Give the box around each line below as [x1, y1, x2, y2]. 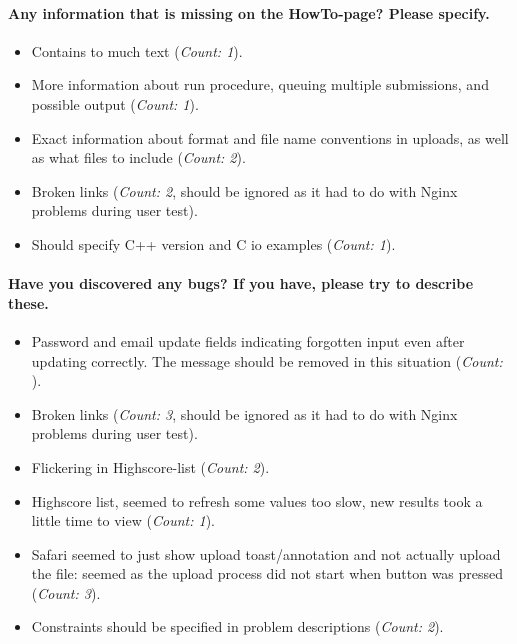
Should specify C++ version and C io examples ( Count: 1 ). [31, 233, 396, 254]
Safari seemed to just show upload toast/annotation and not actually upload [31, 543, 501, 564]
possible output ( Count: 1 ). [31, 93, 199, 114]
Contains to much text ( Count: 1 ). [31, 40, 243, 61]
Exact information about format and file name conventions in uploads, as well [31, 127, 509, 148]
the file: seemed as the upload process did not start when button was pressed [31, 563, 504, 584]
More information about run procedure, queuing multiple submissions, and [31, 74, 489, 95]
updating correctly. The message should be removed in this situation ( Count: [31, 350, 503, 371]
